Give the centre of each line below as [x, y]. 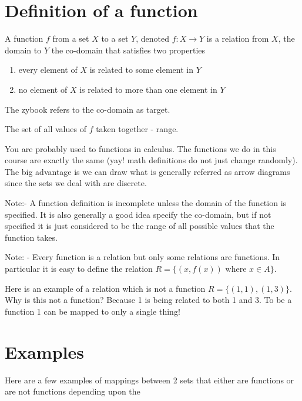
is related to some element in [141, 70]
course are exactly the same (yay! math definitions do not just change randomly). [151, 160]
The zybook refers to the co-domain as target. [88, 109]
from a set [71, 38]
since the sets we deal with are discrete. [76, 183]
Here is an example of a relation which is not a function [105, 288]
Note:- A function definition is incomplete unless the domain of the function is [146, 203]
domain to [23, 50]
